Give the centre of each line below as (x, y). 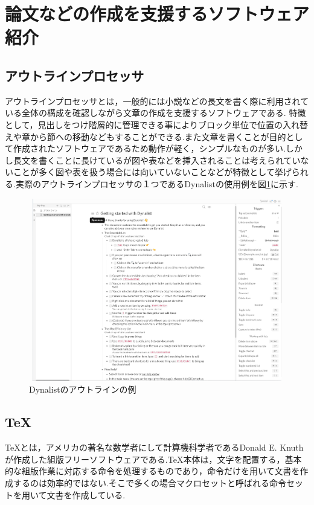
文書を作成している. (86, 494)
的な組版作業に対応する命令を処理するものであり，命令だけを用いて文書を (152, 471)
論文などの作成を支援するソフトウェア (157, 14)
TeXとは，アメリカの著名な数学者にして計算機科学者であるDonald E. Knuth (154, 447)
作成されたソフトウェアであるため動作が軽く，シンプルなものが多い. (149, 148)
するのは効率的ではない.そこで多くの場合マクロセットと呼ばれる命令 (149, 483)
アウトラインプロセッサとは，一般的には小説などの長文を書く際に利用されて (157, 101)
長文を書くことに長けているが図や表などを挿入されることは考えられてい (157, 160)
